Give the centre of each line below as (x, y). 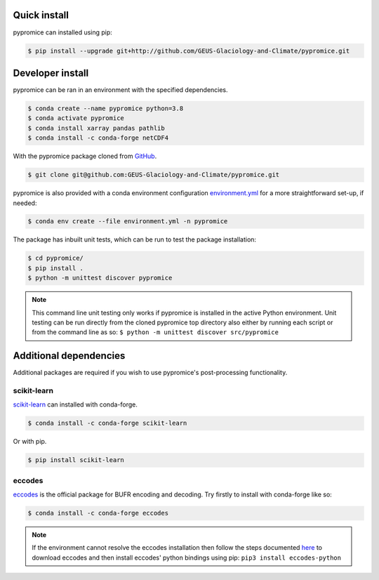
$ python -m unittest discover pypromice (100, 278)
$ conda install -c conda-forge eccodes (98, 513)
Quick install (41, 15)
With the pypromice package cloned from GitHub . (85, 156)
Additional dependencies (69, 356)
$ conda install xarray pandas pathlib (96, 128)
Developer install (51, 73)
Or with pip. (30, 442)
